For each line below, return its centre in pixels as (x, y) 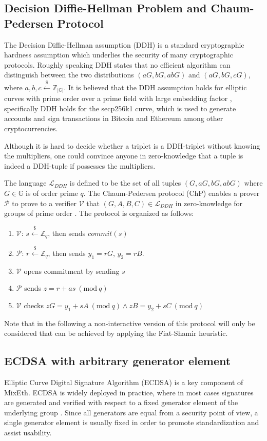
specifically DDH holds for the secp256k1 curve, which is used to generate (120, 108)
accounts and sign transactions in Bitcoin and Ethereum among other (114, 118)
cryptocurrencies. (31, 128)
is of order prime (52, 193)
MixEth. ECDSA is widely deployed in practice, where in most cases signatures (129, 392)
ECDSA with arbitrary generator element (118, 361)
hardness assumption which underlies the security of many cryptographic (119, 55)
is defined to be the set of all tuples (125, 183)
